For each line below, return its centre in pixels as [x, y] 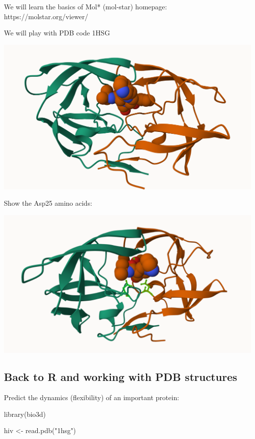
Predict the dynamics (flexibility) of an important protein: [92, 397]
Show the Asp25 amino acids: [48, 203]
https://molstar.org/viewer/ [46, 16]
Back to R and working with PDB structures [121, 377]
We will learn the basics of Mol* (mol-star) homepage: [86, 6]
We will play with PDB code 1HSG [57, 33]
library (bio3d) [25, 414]
